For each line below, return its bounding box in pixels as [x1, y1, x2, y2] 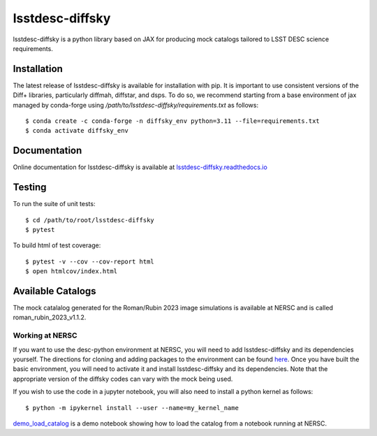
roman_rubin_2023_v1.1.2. [13, 313, 87, 321]
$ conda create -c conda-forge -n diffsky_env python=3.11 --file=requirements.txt [25, 117, 320, 125]
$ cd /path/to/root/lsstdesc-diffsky [25, 216, 155, 224]
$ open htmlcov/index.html [25, 268, 118, 275]
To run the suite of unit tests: [13, 200, 96, 208]
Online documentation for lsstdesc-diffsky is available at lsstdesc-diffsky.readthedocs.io [13, 163, 268, 171]
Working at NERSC [13, 330, 77, 340]
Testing [13, 182, 47, 194]
